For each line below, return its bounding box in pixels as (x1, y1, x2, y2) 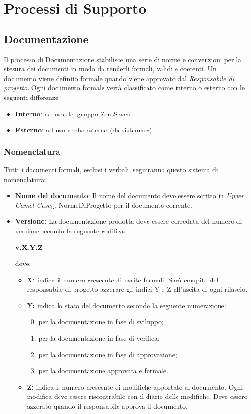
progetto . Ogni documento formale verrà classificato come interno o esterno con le (4, 83, 245, 93)
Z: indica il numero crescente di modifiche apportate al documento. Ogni (27, 381, 243, 392)
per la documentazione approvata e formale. (38, 365, 168, 376)
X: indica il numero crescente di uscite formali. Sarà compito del (27, 274, 219, 284)
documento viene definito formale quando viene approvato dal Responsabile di (4, 73, 235, 83)
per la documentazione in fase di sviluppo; (38, 316, 163, 327)
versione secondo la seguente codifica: (15, 225, 126, 235)
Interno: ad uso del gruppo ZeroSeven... (15, 108, 136, 118)
